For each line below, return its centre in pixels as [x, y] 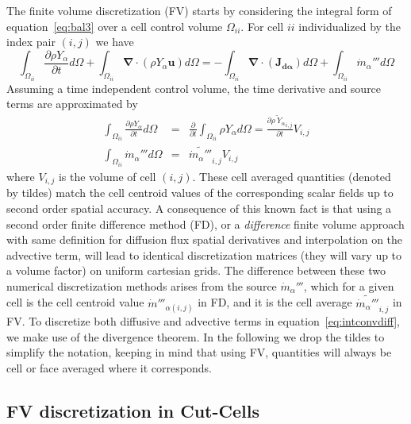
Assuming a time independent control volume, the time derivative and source [194, 88]
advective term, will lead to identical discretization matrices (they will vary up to [204, 254]
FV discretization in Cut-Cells [133, 410]
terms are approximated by [72, 104]
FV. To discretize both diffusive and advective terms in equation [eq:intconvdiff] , [203, 320]
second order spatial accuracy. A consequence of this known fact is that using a [199, 208]
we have [115, 42]
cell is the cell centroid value [75, 302]
